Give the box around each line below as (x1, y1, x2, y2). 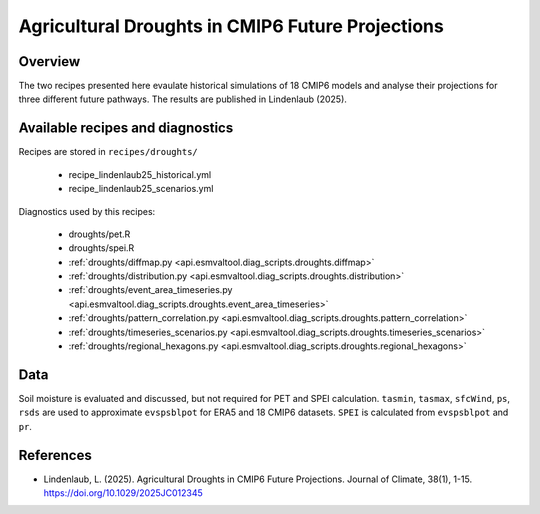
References (18, 446, 92, 464)
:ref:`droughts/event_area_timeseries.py (68, 284, 233, 296)
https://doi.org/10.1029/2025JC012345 (43, 487, 204, 499)
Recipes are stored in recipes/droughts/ (18, 146, 199, 158)
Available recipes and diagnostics (18, 120, 234, 137)
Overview (18, 53, 81, 70)
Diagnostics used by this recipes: (18, 205, 156, 217)
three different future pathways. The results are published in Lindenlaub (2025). (18, 93, 347, 105)
